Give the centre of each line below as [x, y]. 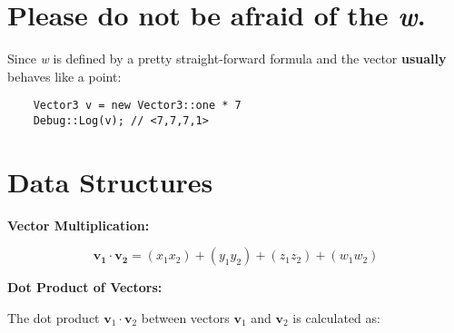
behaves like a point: [64, 76]
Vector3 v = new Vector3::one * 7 [137, 106]
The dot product [54, 317]
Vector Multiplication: [79, 225]
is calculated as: [336, 317]
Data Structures [110, 181]
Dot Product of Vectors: [85, 287]
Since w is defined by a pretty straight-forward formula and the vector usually [227, 59]
